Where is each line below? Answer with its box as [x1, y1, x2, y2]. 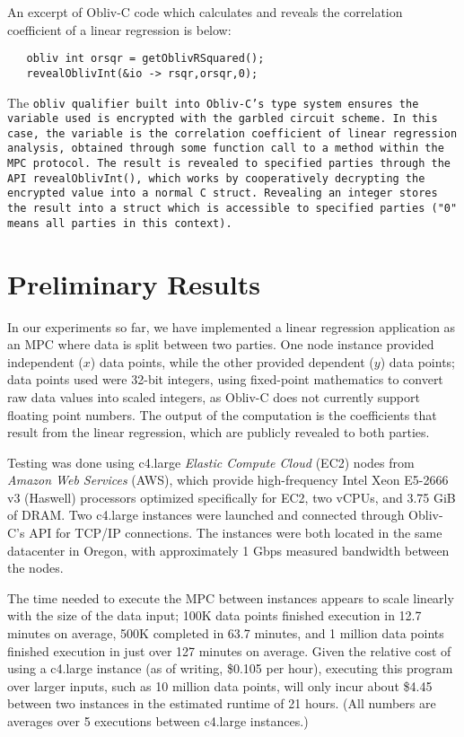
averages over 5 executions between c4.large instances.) [7, 712, 309, 730]
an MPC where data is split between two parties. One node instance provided [7, 335, 434, 354]
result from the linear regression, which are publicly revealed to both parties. [7, 423, 430, 442]
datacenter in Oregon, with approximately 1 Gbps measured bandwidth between [7, 540, 450, 559]
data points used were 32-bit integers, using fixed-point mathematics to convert [7, 370, 443, 389]
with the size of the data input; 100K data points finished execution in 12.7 [7, 606, 422, 625]
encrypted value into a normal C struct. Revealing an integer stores [7, 187, 438, 200]
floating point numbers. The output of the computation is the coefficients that [7, 405, 437, 424]
